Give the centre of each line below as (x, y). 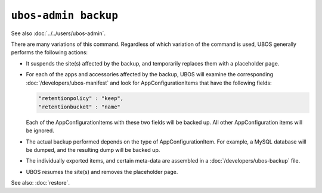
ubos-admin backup (65, 15)
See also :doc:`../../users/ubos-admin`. (58, 33)
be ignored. (40, 130)
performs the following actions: (49, 52)
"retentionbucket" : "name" (79, 107)
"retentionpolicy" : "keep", (81, 99)
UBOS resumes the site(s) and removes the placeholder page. (102, 172)
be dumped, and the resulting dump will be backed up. (93, 150)
